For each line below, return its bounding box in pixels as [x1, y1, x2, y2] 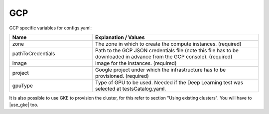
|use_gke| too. [9, 102, 38, 108]
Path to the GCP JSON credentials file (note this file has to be [95, 47, 239, 54]
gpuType [12, 82, 33, 89]
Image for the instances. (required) [95, 60, 177, 67]
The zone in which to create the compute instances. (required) [95, 40, 242, 47]
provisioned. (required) [95, 72, 149, 79]
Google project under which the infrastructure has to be [95, 66, 226, 73]
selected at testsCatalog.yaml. [95, 85, 166, 92]
